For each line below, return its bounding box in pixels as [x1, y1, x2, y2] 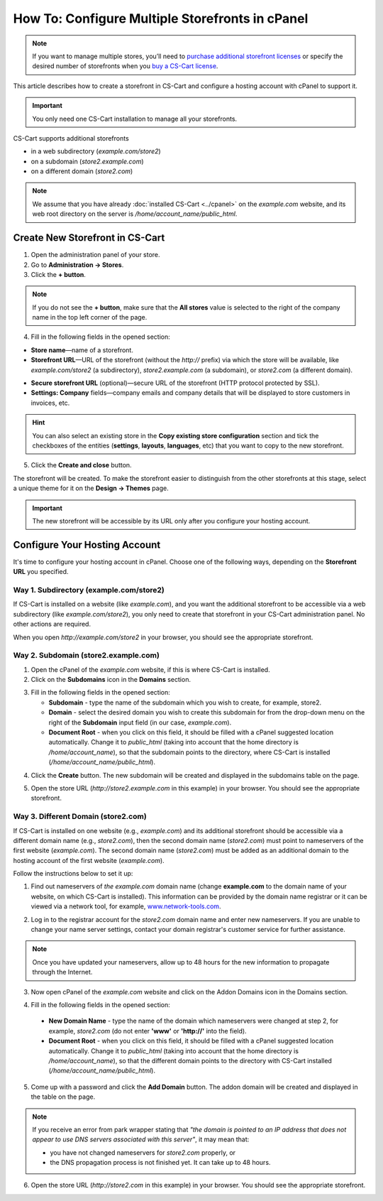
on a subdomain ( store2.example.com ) [30, 157, 145, 165]
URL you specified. [13, 567, 69, 576]
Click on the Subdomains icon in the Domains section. [30, 675, 191, 684]
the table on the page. [30, 1092, 96, 1101]
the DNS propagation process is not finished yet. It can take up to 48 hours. [50, 1158, 271, 1167]
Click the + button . [30, 270, 87, 278]
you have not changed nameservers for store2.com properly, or [50, 1148, 236, 1157]
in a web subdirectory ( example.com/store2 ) [30, 147, 161, 156]
